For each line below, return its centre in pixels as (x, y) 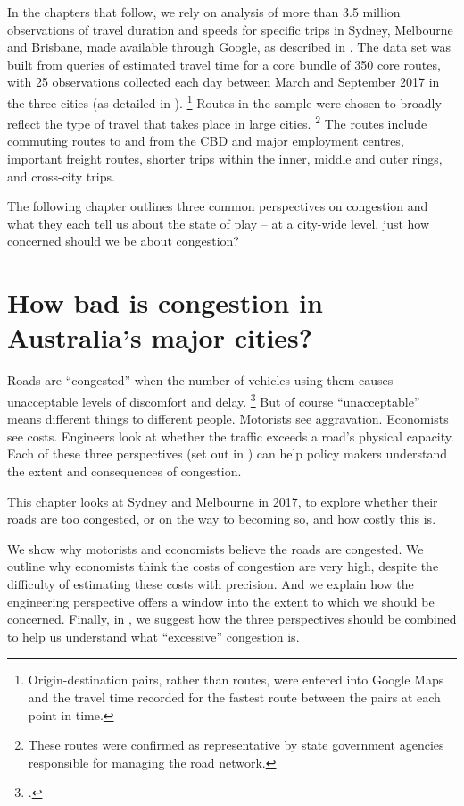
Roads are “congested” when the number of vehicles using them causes (200, 380)
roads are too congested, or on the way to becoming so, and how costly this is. (222, 519)
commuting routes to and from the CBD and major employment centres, (206, 141)
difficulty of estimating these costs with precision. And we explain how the (211, 583)
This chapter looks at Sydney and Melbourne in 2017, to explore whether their (223, 501)
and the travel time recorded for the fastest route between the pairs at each (234, 697)
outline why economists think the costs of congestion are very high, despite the (223, 566)
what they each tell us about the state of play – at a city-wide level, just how (219, 223)
